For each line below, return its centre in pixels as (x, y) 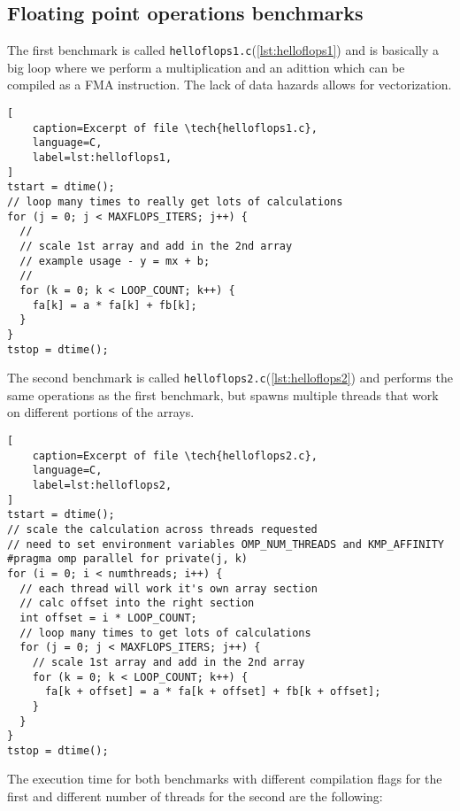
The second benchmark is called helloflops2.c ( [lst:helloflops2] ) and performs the (230, 378)
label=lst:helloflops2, (102, 486)
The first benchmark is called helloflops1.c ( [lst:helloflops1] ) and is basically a (223, 50)
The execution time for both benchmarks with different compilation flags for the (225, 779)
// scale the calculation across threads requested (162, 529)
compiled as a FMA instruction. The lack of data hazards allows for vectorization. (230, 85)
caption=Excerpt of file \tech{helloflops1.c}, (175, 128)
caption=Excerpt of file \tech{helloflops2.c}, (175, 456)
